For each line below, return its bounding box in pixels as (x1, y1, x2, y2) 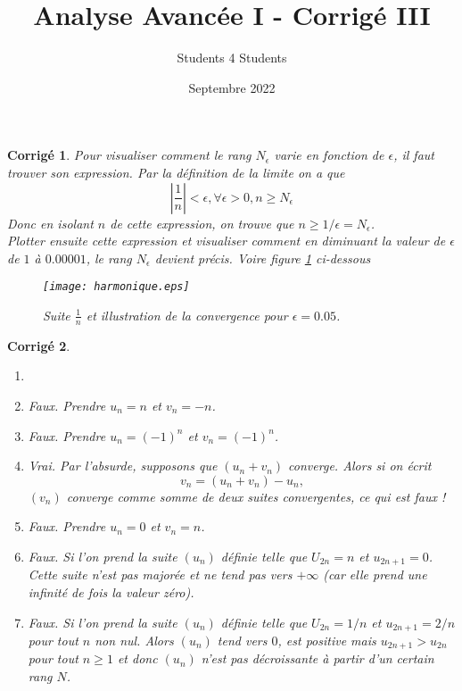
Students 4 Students (177, 48, 287, 67)
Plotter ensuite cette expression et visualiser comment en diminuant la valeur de (7, 231, 446, 250)
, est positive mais (277, 631, 376, 650)
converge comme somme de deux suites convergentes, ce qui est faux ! (66, 487, 446, 505)
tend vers (217, 631, 268, 650)
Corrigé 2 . (7, 336, 70, 354)
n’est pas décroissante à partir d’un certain (201, 649, 434, 668)
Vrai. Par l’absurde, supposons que (28, 456, 218, 475)
